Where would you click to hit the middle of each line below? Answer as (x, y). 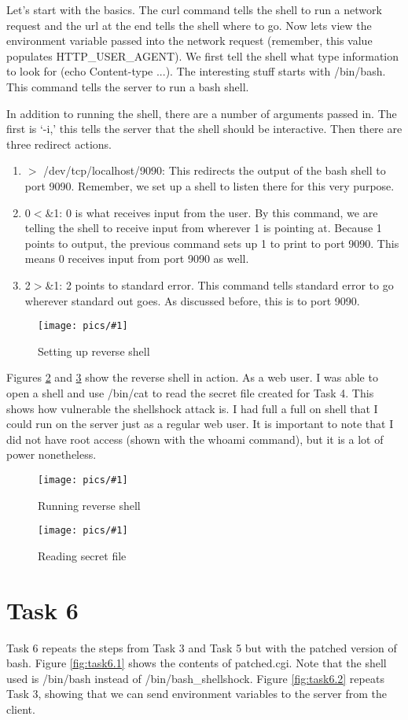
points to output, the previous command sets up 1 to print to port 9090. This (212, 243)
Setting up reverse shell (94, 351)
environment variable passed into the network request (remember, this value (189, 41)
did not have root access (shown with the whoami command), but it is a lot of (195, 439)
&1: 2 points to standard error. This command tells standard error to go (219, 284)
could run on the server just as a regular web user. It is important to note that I (200, 424)
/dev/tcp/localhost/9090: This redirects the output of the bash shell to (215, 170)
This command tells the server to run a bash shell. (128, 86)
